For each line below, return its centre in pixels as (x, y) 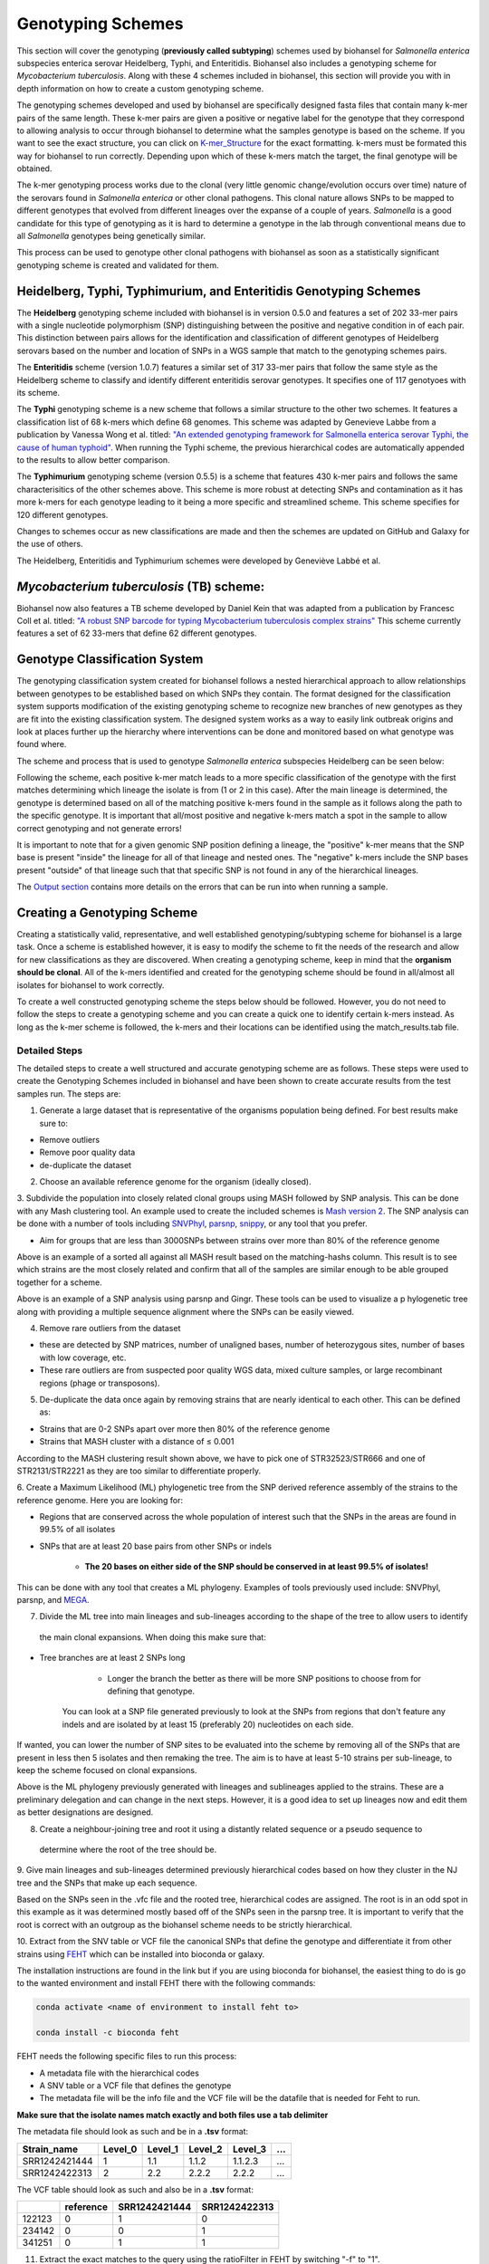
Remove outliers (69, 1139)
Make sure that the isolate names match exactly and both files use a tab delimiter (173, 2115)
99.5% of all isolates (77, 1530)
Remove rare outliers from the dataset (110, 1328)
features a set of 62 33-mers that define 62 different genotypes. (137, 633)
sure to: (53, 1123)
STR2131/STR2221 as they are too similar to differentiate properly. (139, 1471)
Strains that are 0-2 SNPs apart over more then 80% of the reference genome (185, 1429)
